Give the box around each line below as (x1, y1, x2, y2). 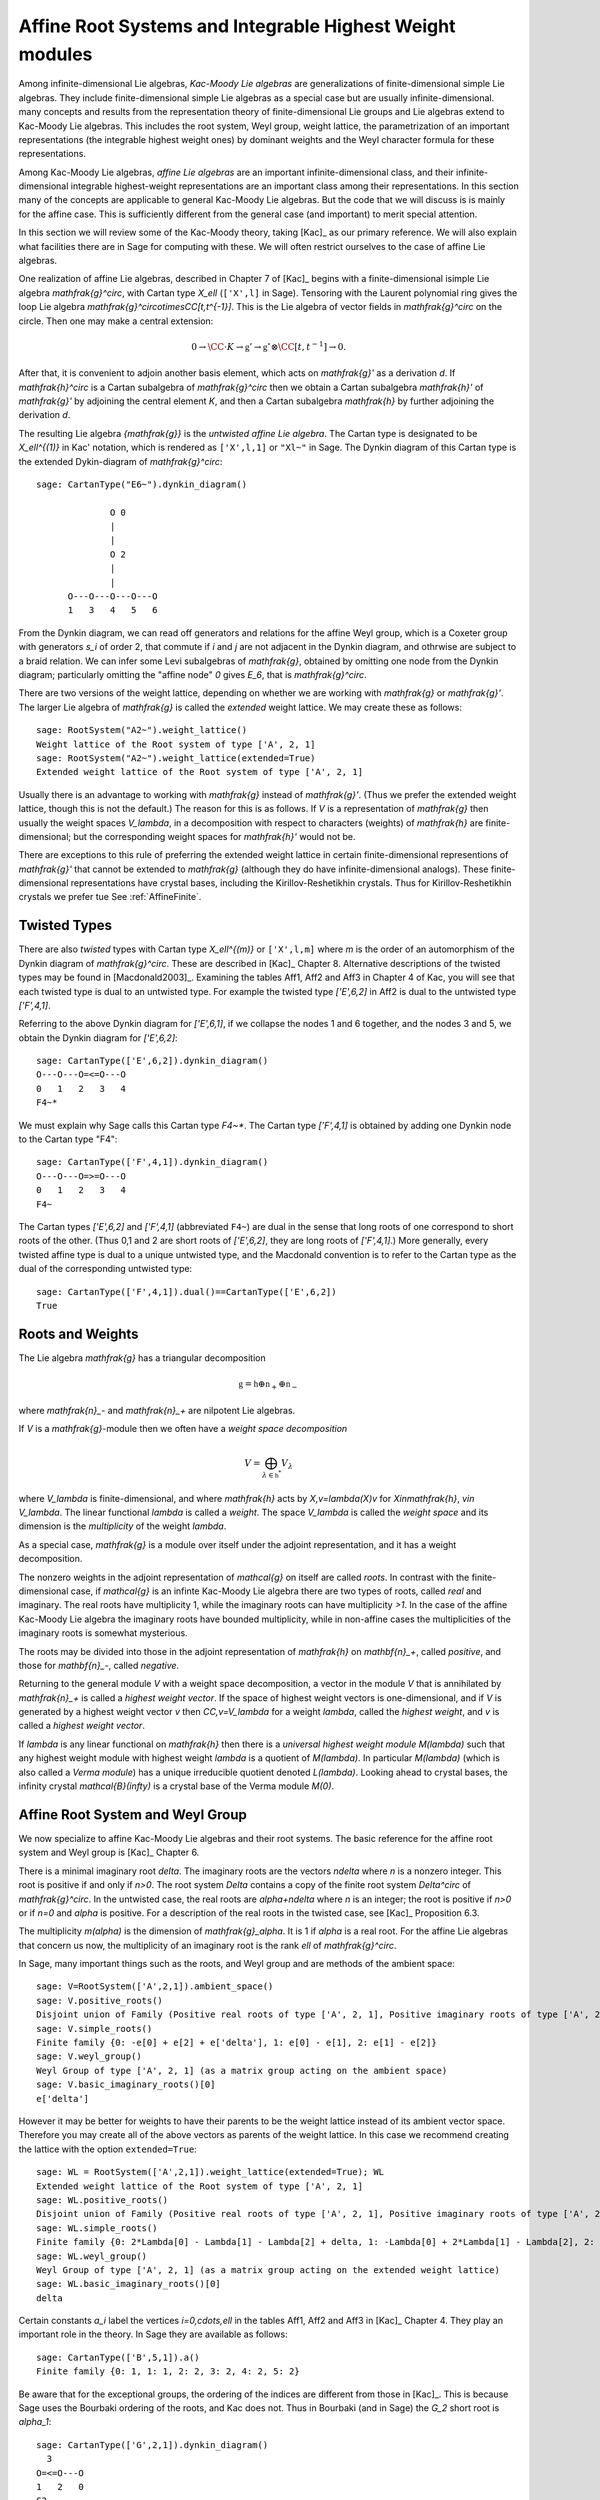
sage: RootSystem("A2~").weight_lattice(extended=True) (36, 752, 316, 764)
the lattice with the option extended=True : (18, 2143, 197, 2155)
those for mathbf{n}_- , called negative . (18, 1659, 180, 1671)
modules (18, 43, 93, 65)
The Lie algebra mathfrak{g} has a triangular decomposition (18, 1351, 266, 1364)
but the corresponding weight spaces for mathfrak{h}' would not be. (73, 830, 356, 842)
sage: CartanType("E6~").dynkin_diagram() (36, 478, 248, 490)
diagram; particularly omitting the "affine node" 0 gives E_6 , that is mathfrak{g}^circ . (18, 668, 367, 680)
